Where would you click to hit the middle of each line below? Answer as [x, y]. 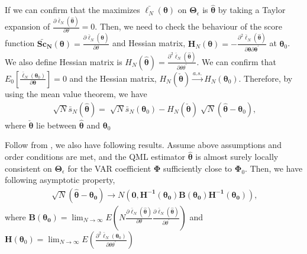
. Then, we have [274, 168]
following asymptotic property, [60, 180]
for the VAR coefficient [109, 168]
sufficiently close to [198, 168]
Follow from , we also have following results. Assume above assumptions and [143, 145]
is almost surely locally [237, 157]
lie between [56, 125]
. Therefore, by [266, 78]
